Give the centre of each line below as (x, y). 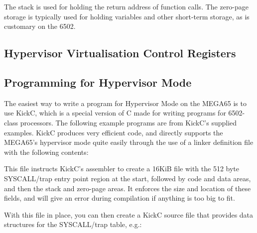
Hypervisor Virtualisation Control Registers (120, 53)
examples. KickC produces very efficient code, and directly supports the (114, 132)
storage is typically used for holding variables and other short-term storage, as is (127, 16)
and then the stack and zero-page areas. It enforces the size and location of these (128, 188)
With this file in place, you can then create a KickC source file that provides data (129, 214)
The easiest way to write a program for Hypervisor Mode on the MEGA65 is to (125, 103)
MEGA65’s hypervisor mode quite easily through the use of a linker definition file (129, 142)
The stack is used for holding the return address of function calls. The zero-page (127, 6)
